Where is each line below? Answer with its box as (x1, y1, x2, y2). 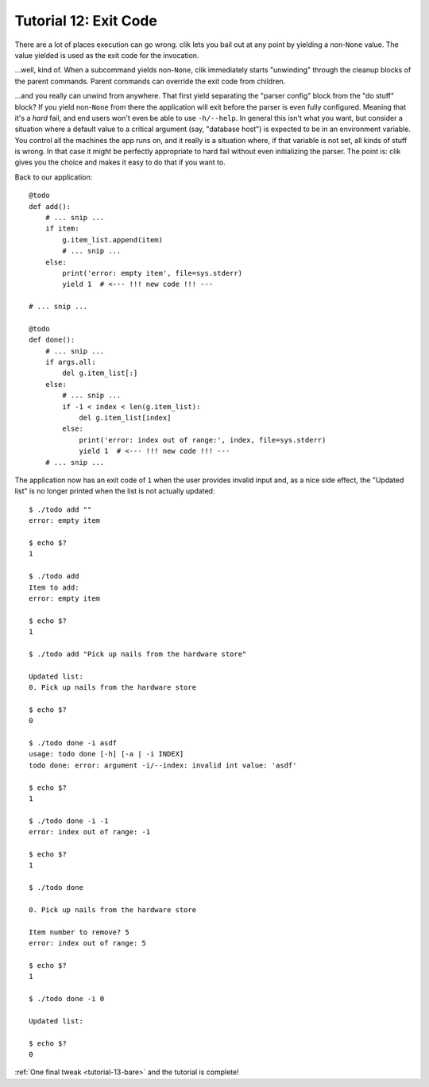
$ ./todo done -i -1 (29, 816, 109, 826)
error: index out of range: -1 (29, 827, 151, 837)
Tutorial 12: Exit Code (14, 12, 158, 29)
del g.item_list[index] (79, 413, 172, 423)
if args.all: (44, 358, 96, 367)
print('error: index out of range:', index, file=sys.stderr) (79, 435, 327, 444)
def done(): (29, 335, 75, 345)
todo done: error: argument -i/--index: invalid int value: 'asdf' (29, 760, 297, 770)
